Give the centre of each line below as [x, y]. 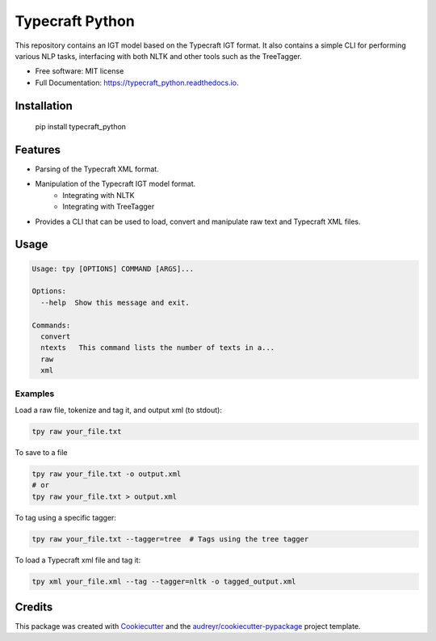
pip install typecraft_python [81, 127]
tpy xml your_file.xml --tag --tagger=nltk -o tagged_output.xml [164, 581]
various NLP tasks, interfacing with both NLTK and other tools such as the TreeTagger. [158, 56]
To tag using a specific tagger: [66, 517]
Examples [35, 394]
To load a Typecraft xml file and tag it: [78, 560]
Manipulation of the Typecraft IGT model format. [115, 184]
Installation [44, 105]
